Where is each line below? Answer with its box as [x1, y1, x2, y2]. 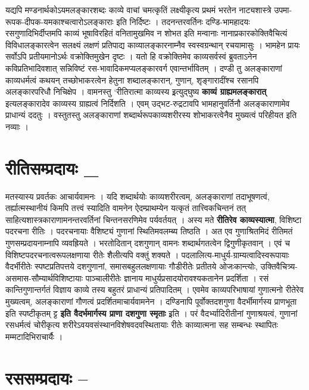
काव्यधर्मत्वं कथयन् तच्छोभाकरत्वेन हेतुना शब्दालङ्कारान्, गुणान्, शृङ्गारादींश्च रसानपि [5, 73, 259, 86]
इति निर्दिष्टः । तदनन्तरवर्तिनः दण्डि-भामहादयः [116, 15, 250, 27]
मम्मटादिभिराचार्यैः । [5, 330, 63, 342]
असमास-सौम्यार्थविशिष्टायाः [5, 271, 83, 284]
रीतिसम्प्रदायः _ [5, 155, 99, 179]
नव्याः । [5, 120, 29, 132]
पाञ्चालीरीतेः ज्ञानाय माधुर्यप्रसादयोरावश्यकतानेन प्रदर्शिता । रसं [85, 271, 269, 284]
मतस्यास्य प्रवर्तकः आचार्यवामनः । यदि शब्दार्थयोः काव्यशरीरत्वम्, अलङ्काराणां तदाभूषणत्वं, [5, 190, 270, 202]
